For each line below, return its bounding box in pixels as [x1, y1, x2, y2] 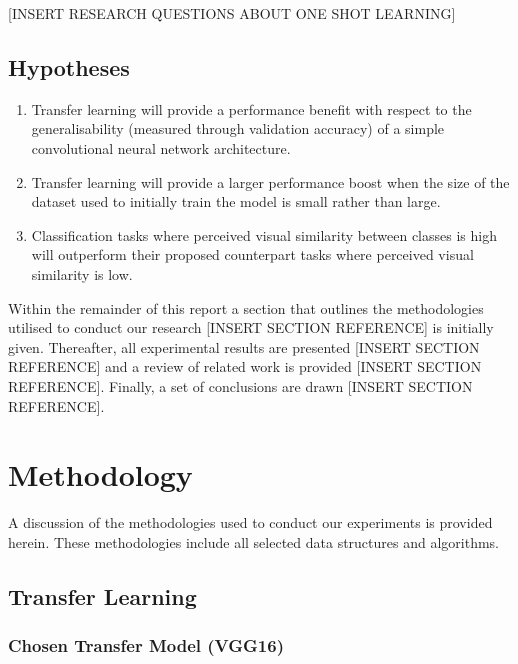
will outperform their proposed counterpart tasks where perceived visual [31, 244, 474, 265]
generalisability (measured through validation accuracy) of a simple [31, 118, 445, 139]
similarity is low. [31, 263, 133, 284]
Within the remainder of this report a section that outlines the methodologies [8, 297, 484, 318]
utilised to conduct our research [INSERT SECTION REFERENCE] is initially [8, 317, 494, 338]
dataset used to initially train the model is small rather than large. [31, 191, 441, 212]
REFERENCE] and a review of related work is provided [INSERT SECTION [8, 356, 482, 377]
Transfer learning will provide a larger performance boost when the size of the [31, 171, 510, 192]
